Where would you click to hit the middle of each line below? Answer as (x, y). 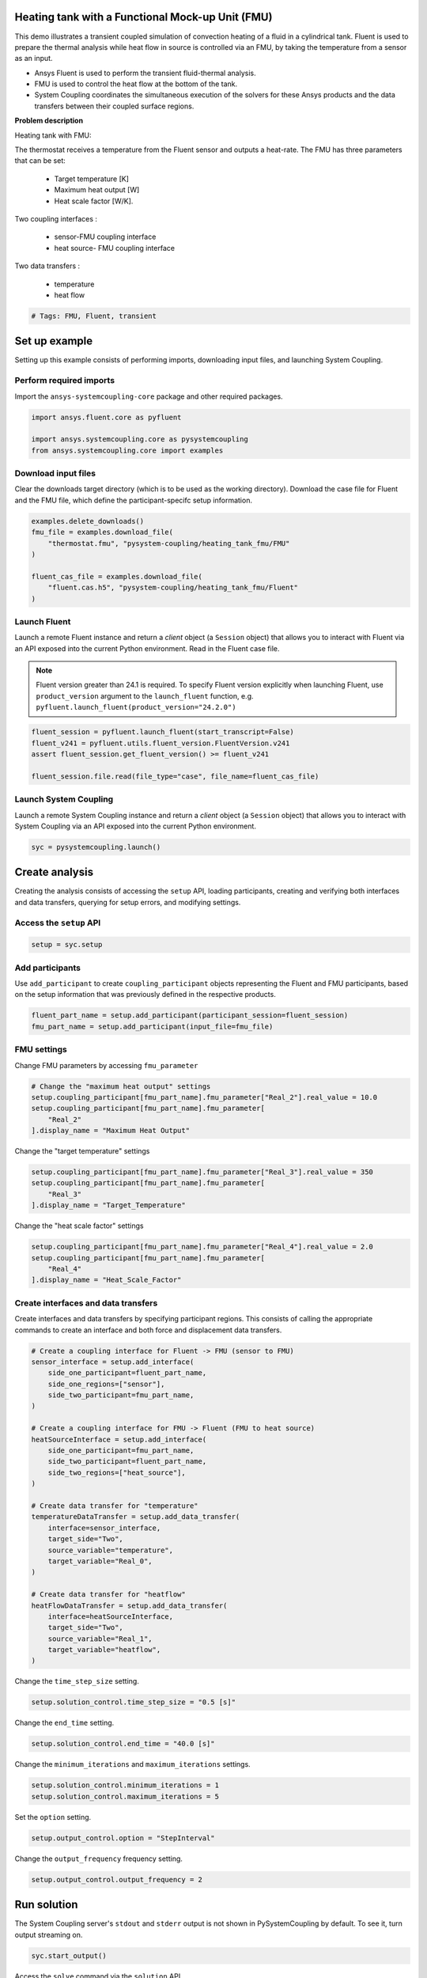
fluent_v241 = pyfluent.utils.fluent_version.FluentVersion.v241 (161, 743)
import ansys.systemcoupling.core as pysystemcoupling (140, 440)
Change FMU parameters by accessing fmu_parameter (106, 1065)
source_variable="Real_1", (100, 1639)
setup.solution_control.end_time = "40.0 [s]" (123, 1744)
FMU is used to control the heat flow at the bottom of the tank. (136, 84)
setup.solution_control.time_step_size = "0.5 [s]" (134, 1702)
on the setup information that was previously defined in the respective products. (145, 995)
